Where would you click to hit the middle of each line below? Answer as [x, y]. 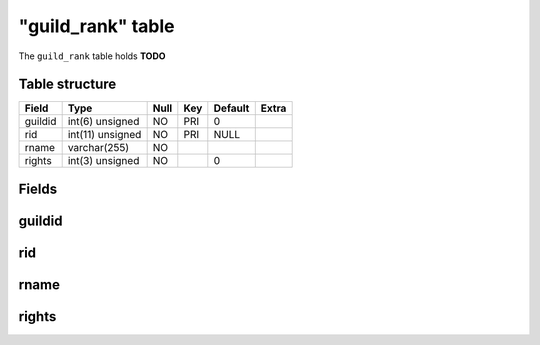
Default [231, 108]
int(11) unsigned [104, 135]
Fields [38, 188]
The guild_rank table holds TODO [92, 56]
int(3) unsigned [103, 161]
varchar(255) [98, 148]
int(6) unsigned [103, 122]
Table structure [67, 84]
